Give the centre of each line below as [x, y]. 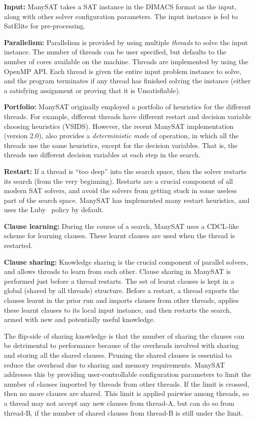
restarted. [18, 245]
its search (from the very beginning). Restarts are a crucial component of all [118, 181]
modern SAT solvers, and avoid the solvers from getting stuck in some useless [120, 190]
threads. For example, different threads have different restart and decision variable [127, 116]
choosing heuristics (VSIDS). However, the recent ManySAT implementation [119, 126]
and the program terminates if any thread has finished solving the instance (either [127, 81]
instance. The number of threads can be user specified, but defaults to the [115, 52]
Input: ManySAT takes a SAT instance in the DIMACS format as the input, [120, 6]
